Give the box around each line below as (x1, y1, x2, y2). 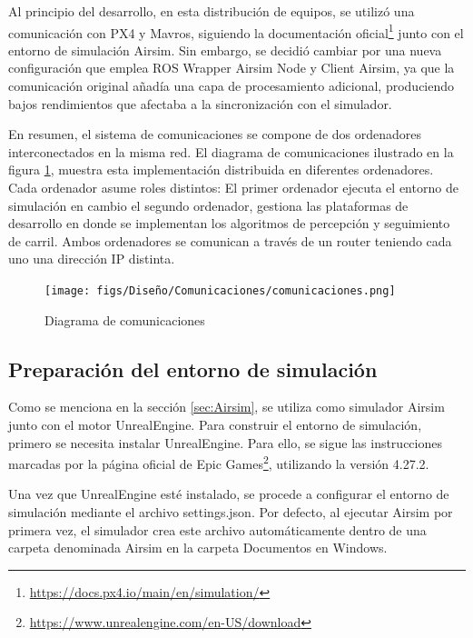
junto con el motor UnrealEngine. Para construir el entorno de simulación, (8, 415, 422, 434)
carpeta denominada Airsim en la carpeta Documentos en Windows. (8, 538, 388, 557)
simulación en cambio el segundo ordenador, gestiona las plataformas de (8, 195, 409, 214)
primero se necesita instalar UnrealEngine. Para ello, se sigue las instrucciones (8, 433, 442, 452)
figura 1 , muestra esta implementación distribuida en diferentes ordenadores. (8, 160, 434, 179)
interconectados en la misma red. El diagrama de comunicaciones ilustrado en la (8, 142, 454, 161)
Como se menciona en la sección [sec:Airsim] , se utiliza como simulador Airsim (8, 397, 445, 416)
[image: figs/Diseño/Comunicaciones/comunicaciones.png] (44, 284, 396, 297)
